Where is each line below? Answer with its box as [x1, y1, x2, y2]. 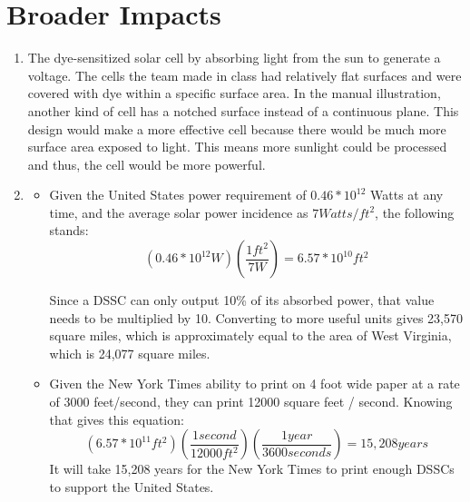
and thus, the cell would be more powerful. [27, 154, 266, 173]
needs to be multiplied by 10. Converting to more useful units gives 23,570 [49, 308, 463, 327]
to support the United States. [49, 477, 214, 496]
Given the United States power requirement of [49, 185, 307, 204]
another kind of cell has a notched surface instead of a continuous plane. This [27, 101, 459, 120]
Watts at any [370, 185, 444, 204]
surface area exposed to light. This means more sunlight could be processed [27, 137, 447, 156]
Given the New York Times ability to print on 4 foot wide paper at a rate [49, 374, 460, 393]
